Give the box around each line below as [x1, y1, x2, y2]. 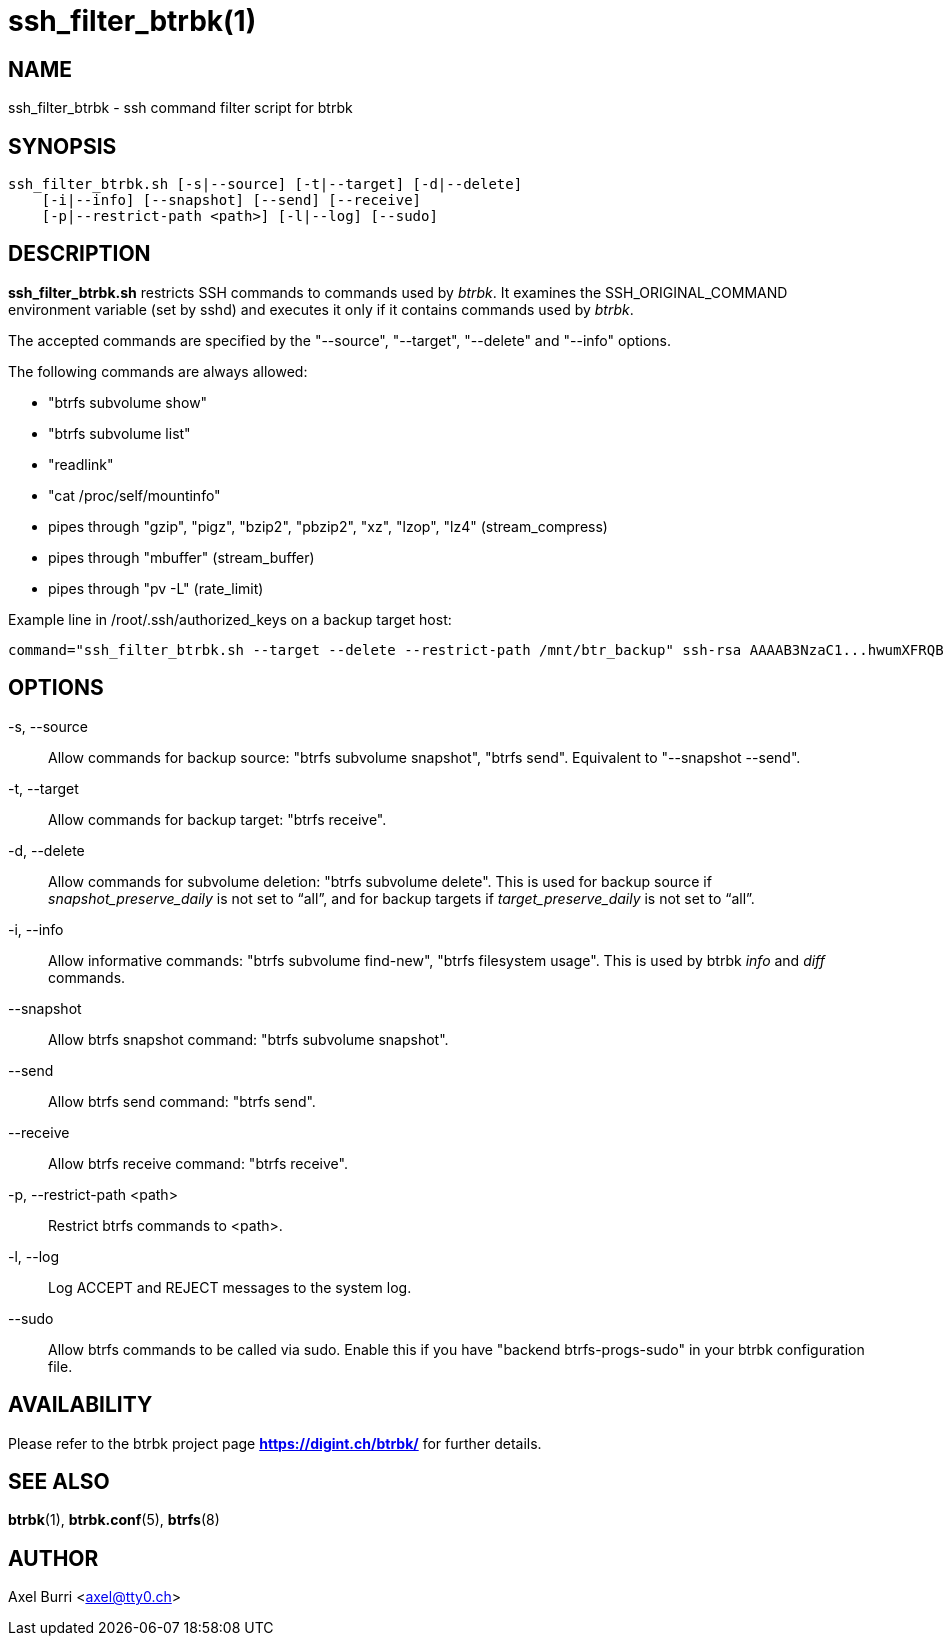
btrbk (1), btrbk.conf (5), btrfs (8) [8, 1511, 220, 1529]
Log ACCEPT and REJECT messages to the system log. [48, 1278, 412, 1296]
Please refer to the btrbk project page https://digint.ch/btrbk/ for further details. [8, 1434, 542, 1452]
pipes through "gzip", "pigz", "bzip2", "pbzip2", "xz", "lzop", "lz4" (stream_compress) [48, 517, 608, 535]
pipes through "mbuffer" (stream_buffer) [48, 548, 315, 566]
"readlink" [48, 455, 114, 473]
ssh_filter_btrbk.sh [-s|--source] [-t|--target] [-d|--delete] [8, 176, 523, 193]
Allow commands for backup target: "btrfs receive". [48, 810, 387, 828]
